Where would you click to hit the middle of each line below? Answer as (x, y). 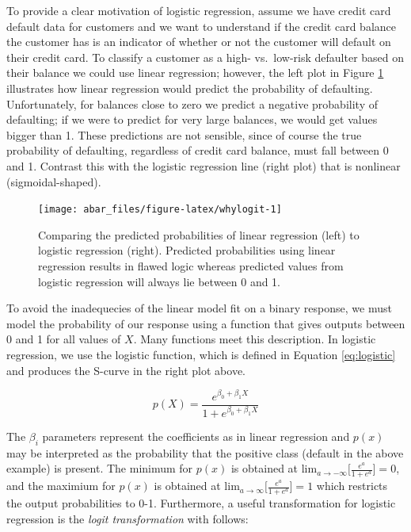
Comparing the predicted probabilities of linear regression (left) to (199, 234)
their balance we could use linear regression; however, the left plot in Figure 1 (195, 73)
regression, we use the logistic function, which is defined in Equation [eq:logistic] (201, 354)
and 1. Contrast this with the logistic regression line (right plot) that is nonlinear (204, 165)
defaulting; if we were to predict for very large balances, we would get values (192, 119)
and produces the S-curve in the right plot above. (126, 370)
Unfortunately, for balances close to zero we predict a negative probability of (192, 103)
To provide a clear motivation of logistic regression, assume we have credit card (199, 10)
